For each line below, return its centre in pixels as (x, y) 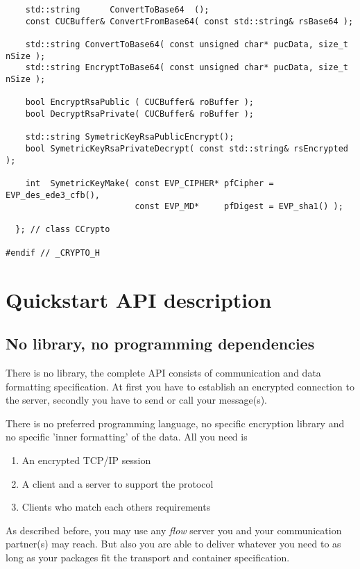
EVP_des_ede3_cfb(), (53, 195)
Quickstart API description (139, 299)
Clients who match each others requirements (116, 507)
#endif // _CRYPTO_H (53, 253)
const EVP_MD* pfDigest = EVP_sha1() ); (239, 207)
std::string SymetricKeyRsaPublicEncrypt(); (130, 137)
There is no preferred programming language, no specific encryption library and (175, 423)
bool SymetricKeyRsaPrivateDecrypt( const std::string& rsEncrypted (187, 148)
